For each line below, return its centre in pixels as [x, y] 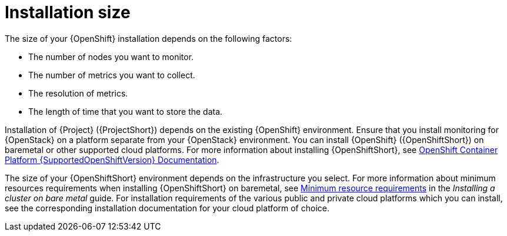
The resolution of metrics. [78, 93]
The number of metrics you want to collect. [112, 75]
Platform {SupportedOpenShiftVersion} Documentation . [112, 159]
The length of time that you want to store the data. [126, 111]
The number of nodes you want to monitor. [111, 56]
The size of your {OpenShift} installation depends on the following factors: [149, 38]
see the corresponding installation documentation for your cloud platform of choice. [167, 208]
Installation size [68, 12]
